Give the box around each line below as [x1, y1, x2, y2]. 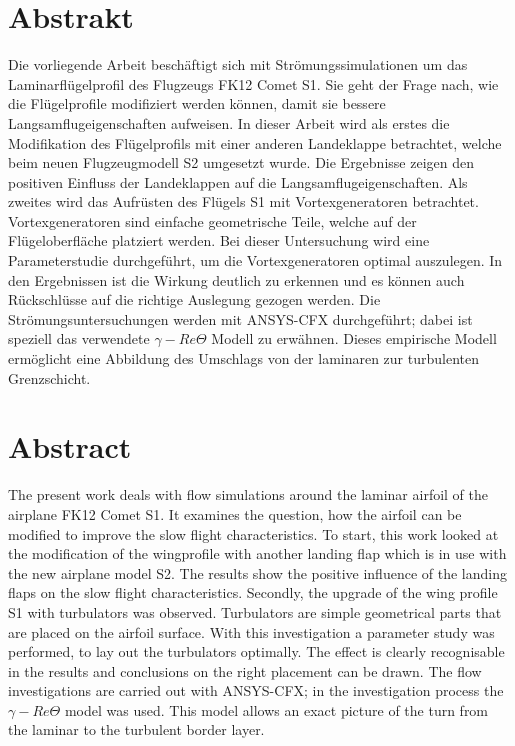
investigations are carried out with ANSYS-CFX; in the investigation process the [8, 680, 504, 701]
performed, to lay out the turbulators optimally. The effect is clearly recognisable [8, 641, 505, 662]
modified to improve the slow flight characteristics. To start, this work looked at [8, 523, 499, 544]
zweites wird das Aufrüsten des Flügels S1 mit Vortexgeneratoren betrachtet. [8, 191, 479, 212]
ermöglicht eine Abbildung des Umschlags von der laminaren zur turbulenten [8, 348, 480, 369]
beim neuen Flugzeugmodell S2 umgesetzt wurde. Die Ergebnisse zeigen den [8, 152, 474, 173]
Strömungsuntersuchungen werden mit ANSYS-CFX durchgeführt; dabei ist [8, 308, 473, 329]
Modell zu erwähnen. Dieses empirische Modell [211, 328, 497, 349]
